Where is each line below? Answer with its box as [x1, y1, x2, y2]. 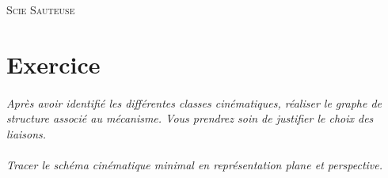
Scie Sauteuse [6, 2, 75, 17]
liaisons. [6, 125, 47, 142]
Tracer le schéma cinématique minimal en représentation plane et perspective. [6, 156, 383, 172]
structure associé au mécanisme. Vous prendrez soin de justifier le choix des [6, 110, 374, 127]
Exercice [6, 47, 101, 80]
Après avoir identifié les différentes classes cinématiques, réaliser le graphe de [6, 94, 382, 111]
